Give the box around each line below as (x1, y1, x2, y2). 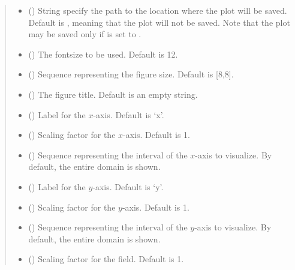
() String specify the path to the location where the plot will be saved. (28, 4, 287, 16)
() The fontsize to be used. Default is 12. (28, 47, 178, 60)
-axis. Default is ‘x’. (93, 108, 164, 121)
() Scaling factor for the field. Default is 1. (28, 253, 184, 265)
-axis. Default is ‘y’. (92, 180, 164, 193)
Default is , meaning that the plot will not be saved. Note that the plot (28, 16, 290, 28)
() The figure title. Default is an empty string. (28, 88, 198, 100)
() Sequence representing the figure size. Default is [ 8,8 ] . (28, 68, 234, 80)
